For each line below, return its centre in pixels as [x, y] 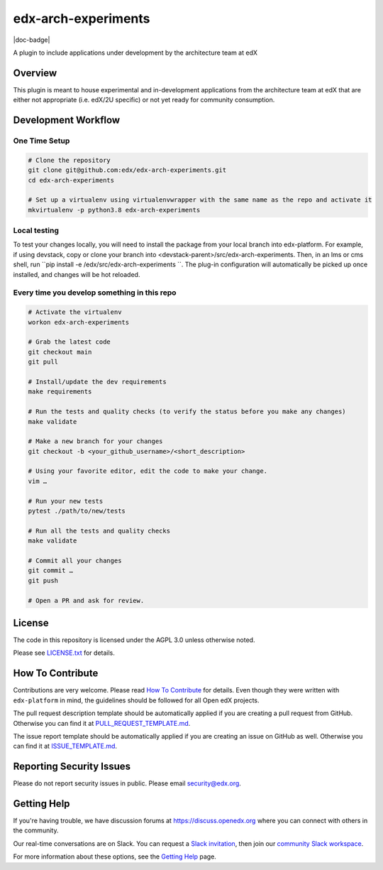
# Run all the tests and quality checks [99, 531]
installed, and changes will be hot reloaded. [77, 274]
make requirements [60, 392]
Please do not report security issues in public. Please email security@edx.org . [127, 783]
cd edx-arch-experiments [71, 180]
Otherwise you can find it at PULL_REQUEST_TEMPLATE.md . [102, 723]
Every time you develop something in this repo [95, 293]
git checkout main [60, 352]
